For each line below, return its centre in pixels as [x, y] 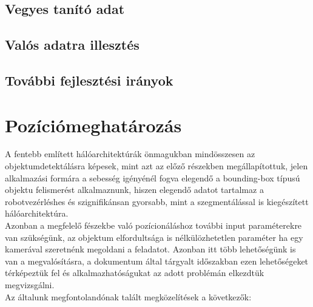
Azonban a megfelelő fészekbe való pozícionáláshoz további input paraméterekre [153, 225]
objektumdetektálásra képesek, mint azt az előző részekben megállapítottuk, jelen [156, 166]
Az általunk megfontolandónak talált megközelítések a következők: [128, 296]
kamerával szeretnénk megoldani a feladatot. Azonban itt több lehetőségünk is [150, 249]
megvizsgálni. [30, 285]
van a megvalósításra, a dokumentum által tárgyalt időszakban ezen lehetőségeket [157, 261]
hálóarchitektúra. [37, 213]
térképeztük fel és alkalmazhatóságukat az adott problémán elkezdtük [135, 273]
